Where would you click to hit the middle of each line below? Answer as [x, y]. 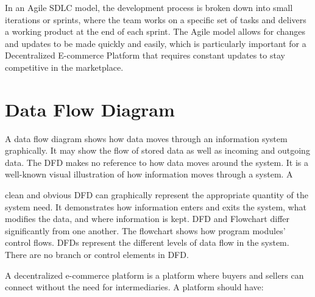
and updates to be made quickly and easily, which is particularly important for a [156, 43]
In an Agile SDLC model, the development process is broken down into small [149, 7]
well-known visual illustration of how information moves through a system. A [149, 174]
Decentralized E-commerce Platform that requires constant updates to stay [145, 55]
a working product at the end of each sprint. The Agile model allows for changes [155, 31]
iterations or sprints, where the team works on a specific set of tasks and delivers [156, 19]
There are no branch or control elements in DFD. [97, 255]
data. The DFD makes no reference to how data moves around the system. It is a [157, 162]
